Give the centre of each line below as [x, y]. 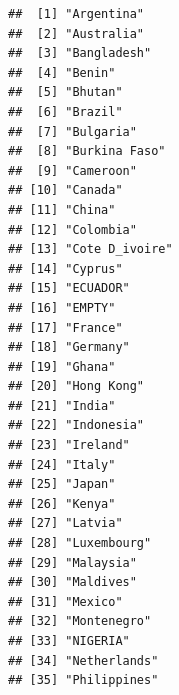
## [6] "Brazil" [65, 111]
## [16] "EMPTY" [62, 307]
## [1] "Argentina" [76, 14]
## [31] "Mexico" [65, 601]
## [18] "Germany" [69, 347]
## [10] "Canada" [65, 190]
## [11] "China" [62, 209]
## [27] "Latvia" [65, 523]
